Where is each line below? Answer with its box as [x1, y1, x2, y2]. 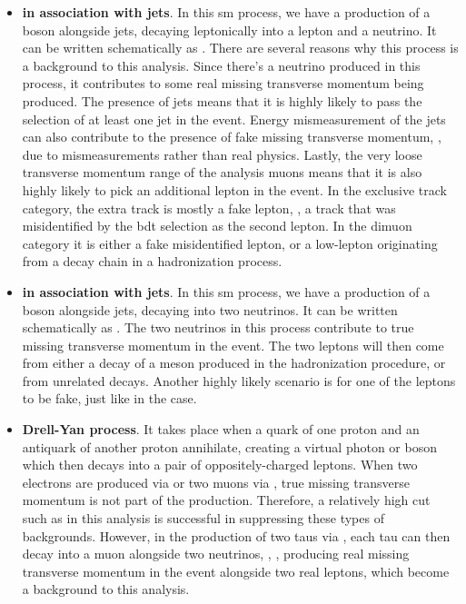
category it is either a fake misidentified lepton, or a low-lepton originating [22, 233, 438, 252]
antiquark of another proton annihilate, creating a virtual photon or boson [22, 437, 437, 456]
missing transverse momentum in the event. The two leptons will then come [22, 335, 444, 354]
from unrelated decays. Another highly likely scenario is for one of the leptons [22, 371, 456, 390]
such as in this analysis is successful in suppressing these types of [22, 509, 384, 528]
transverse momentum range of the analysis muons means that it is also [22, 163, 422, 182]
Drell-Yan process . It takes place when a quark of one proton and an [22, 420, 420, 439]
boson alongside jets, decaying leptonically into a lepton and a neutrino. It [22, 20, 437, 39]
